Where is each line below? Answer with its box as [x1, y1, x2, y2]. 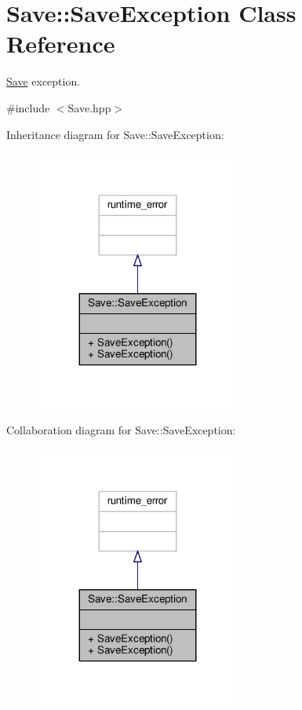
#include [6, 99, 50, 115]
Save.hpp [67, 99, 111, 115]
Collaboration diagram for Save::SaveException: [6, 422, 236, 438]
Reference [6, 27, 115, 60]
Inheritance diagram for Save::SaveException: [6, 126, 224, 142]
